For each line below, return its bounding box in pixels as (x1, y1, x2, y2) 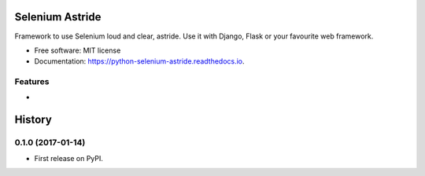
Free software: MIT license (34, 46, 121, 55)
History (14, 113, 53, 126)
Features (14, 76, 50, 87)
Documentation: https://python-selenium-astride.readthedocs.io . (34, 57, 245, 66)
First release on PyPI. (34, 153, 104, 163)
